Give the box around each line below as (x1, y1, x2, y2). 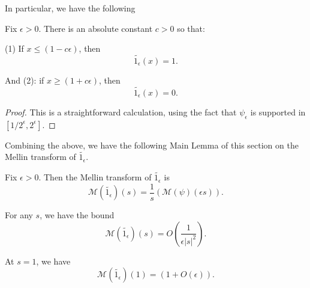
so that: (177, 22, 205, 34)
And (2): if (5, 74, 44, 86)
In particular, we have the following (5, 2, 136, 14)
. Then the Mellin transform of (38, 171, 152, 183)
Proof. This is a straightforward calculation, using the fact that (5, 105, 237, 118)
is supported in (250, 105, 306, 118)
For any (5, 209, 33, 221)
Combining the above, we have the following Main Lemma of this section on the (5, 138, 299, 151)
